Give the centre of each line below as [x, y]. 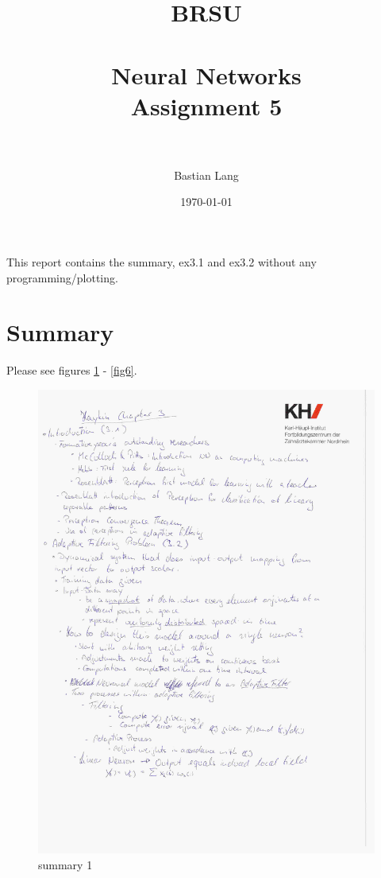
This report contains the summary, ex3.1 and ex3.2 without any [162, 262]
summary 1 [65, 864]
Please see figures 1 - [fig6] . [72, 370]
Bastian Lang [206, 175]
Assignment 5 [206, 105]
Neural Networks [206, 74]
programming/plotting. [62, 277]
